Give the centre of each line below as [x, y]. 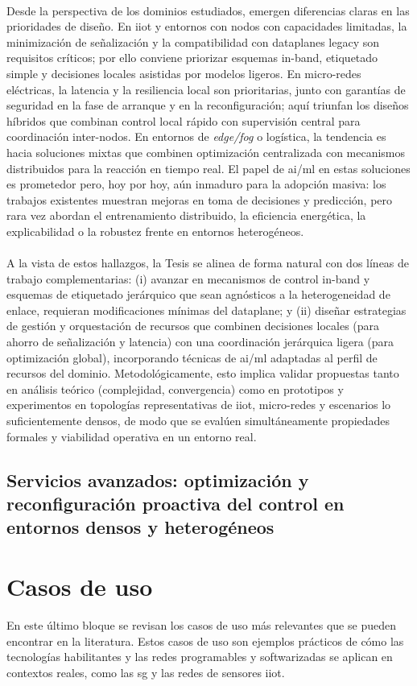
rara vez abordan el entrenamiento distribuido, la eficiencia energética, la [186, 215]
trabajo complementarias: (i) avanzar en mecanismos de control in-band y [188, 278]
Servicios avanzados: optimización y [158, 479]
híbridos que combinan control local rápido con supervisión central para [184, 120]
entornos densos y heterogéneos [140, 527]
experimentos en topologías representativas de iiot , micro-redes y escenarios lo [199, 405]
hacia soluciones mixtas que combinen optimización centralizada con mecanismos [206, 152]
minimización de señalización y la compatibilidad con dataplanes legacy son [193, 41]
